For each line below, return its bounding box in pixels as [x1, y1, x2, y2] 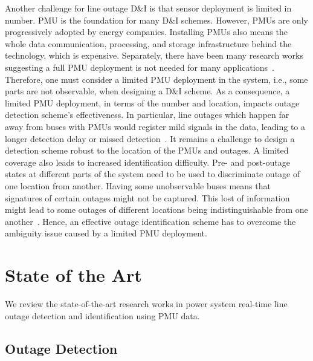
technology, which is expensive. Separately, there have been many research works [5, 49, 303, 62]
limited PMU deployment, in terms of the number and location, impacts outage [5, 96, 300, 109]
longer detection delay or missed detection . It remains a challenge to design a [5, 132, 295, 145]
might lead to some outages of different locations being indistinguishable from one [5, 203, 308, 216]
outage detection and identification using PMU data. [5, 309, 200, 322]
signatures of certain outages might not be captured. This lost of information [5, 191, 290, 204]
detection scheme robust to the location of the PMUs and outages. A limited [5, 144, 289, 157]
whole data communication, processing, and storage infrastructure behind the [5, 37, 292, 50]
